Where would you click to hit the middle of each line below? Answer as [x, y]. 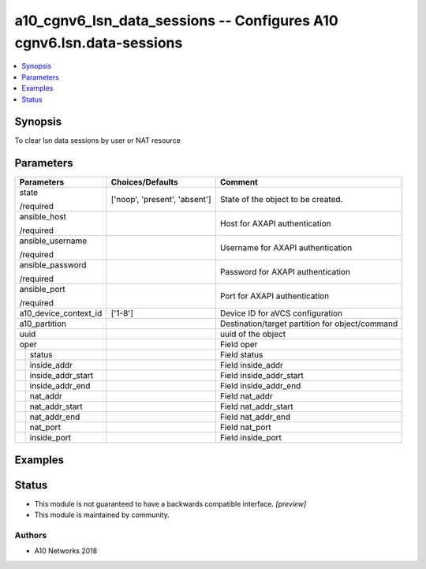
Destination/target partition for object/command [309, 324]
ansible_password [53, 265]
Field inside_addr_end [260, 386]
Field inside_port [250, 438]
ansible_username [53, 241]
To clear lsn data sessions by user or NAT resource [97, 140]
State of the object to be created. [281, 200]
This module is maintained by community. [102, 515]
